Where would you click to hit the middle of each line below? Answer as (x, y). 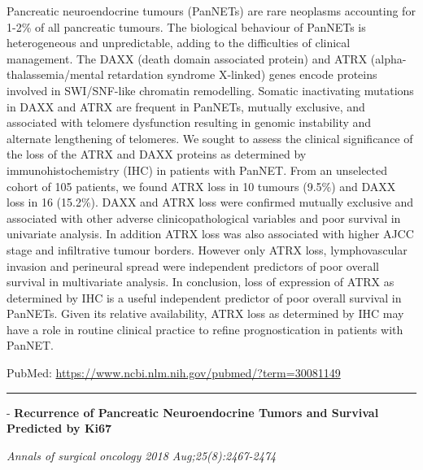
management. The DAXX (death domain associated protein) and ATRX (187, 58)
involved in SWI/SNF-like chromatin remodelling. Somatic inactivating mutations (210, 90)
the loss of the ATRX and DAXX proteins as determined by (157, 154)
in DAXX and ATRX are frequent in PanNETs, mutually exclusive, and (186, 106)
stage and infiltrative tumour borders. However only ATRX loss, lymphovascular (207, 249)
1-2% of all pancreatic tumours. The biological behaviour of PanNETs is (186, 26)
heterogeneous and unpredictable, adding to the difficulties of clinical (179, 43)
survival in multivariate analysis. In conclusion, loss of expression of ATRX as (201, 282)
